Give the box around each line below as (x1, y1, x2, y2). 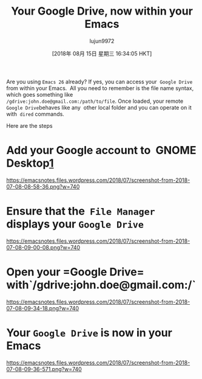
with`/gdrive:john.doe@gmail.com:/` (6, 278, 196, 291)
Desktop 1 (6, 156, 54, 170)
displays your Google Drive (6, 217, 144, 231)
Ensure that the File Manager (6, 204, 156, 218)
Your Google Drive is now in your (6, 325, 173, 339)
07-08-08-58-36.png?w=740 (6, 183, 80, 190)
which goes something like (6, 91, 73, 98)
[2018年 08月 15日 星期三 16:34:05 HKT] (52, 50, 152, 57)
